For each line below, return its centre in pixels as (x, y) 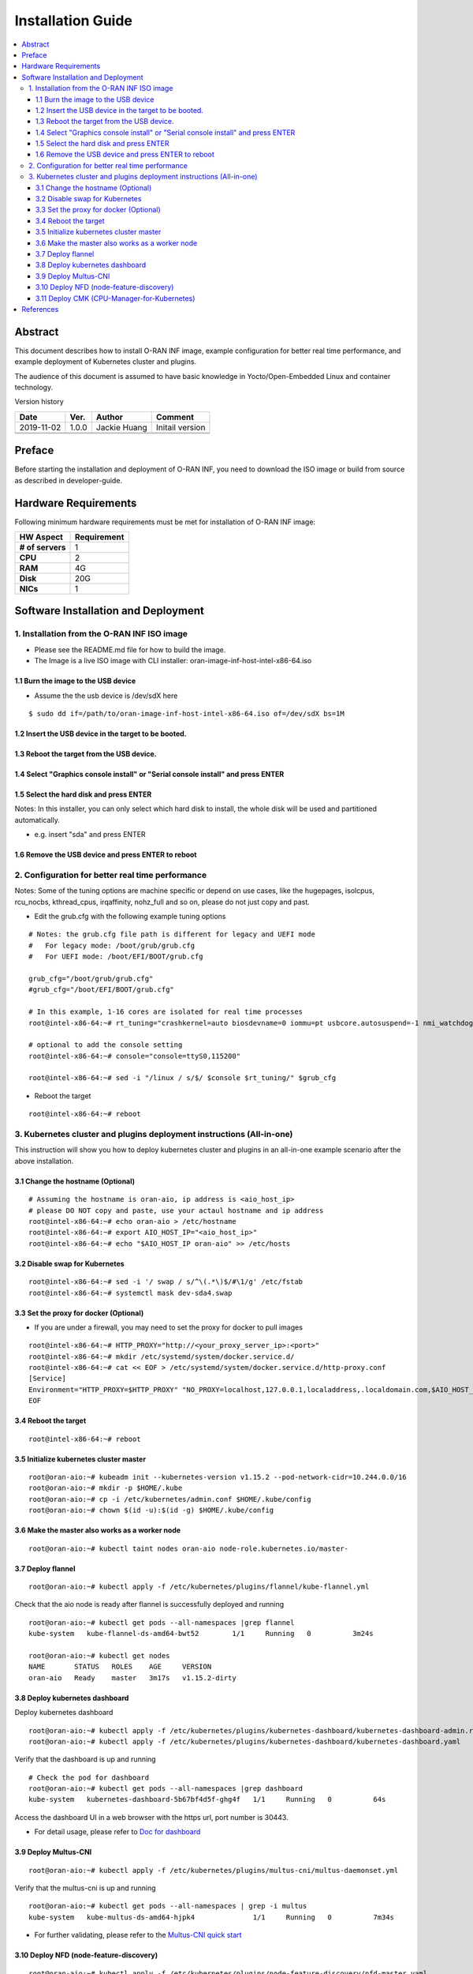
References (40, 309)
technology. (34, 387)
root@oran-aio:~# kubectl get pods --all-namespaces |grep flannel (162, 1622)
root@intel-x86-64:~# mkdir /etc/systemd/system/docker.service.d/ (162, 1357)
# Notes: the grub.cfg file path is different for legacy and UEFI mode (172, 934)
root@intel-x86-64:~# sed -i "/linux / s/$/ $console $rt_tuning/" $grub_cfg (182, 1078)
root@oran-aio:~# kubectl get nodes (99, 1655)
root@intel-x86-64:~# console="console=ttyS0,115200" (134, 1056)
